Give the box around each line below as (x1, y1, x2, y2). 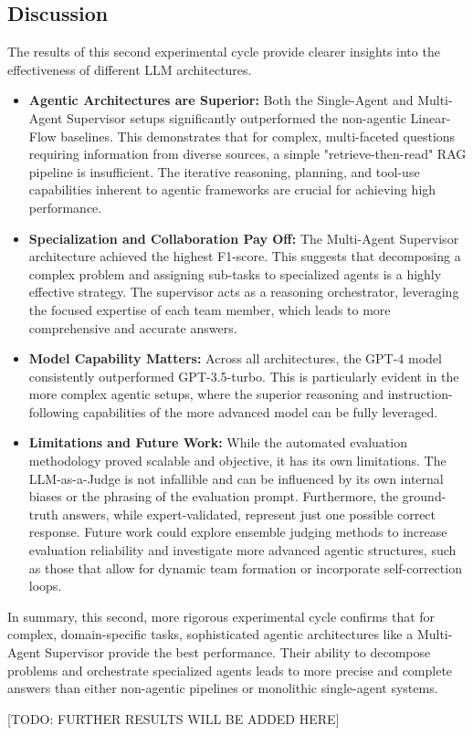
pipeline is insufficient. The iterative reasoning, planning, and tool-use (28, 162, 420, 181)
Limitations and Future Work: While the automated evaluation (28, 433, 407, 452)
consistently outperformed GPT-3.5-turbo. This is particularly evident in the (28, 366, 459, 385)
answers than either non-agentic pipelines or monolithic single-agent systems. (7, 678, 438, 698)
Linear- (410, 108, 451, 127)
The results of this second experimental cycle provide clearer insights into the (7, 42, 440, 61)
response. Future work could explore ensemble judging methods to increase (28, 522, 447, 541)
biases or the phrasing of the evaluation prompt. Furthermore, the (28, 487, 399, 506)
